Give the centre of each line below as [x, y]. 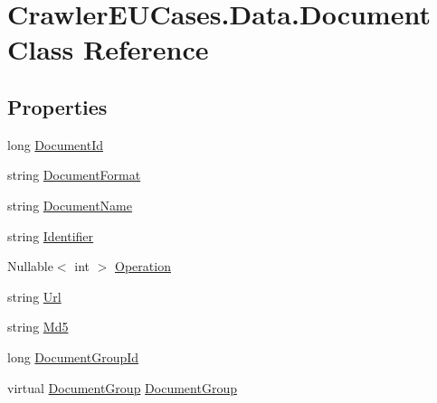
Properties [57, 106]
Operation [143, 266]
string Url [34, 296]
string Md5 [38, 327]
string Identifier [51, 235]
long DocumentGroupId [73, 356]
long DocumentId [55, 144]
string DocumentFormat [74, 175]
